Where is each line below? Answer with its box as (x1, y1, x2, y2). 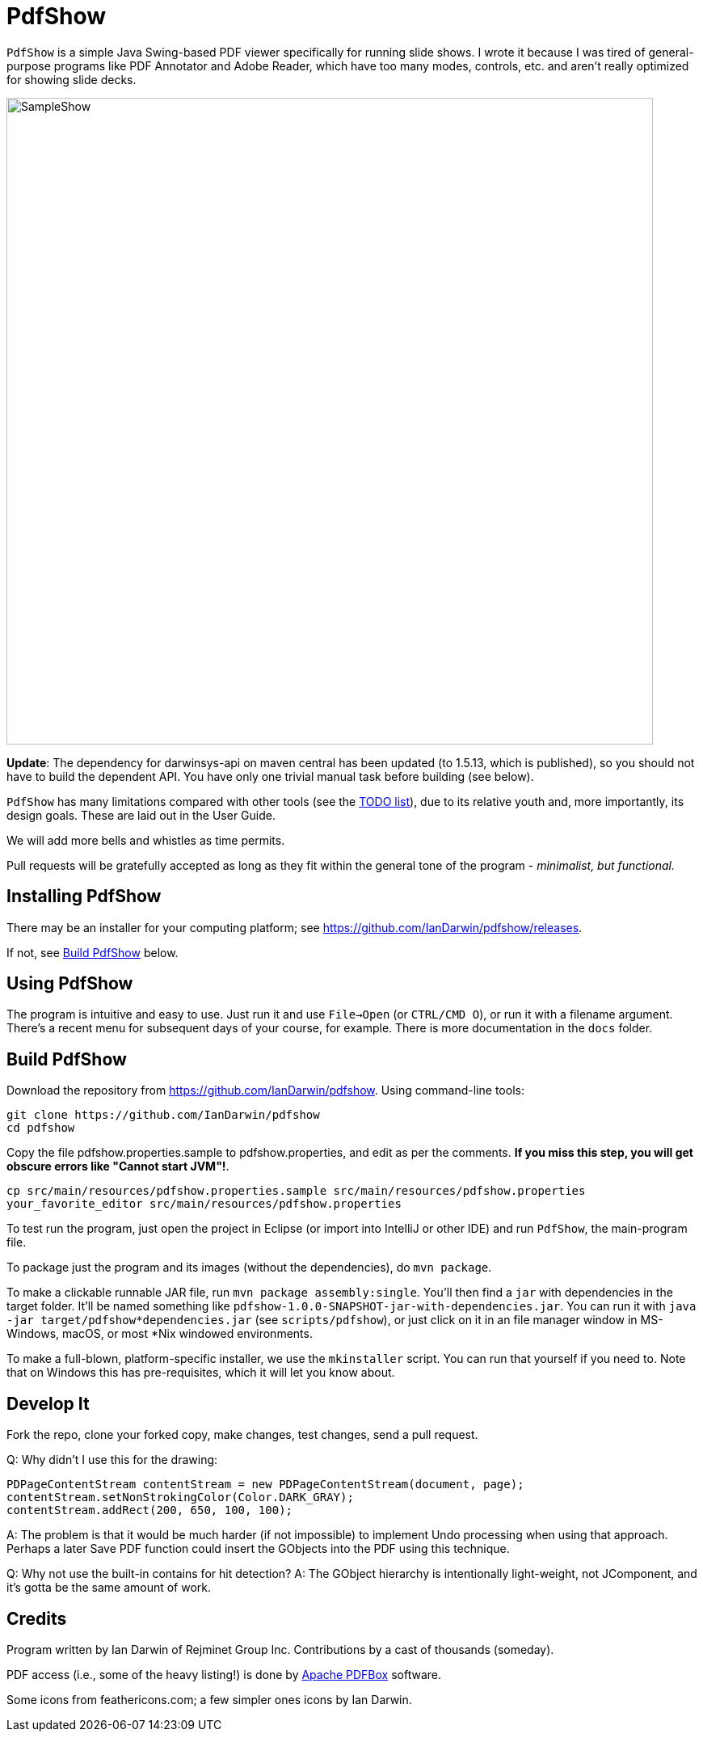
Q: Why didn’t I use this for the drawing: (6, 1453, 218, 1467)
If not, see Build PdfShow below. (6, 945, 179, 960)
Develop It (6, 1393, 90, 1414)
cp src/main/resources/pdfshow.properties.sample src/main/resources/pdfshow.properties (6, 1184, 586, 1198)
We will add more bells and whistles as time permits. (6, 833, 285, 847)
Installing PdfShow (6, 886, 162, 907)
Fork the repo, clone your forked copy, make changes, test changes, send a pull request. (6, 1428, 478, 1442)
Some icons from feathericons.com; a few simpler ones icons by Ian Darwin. (6, 1692, 412, 1706)
